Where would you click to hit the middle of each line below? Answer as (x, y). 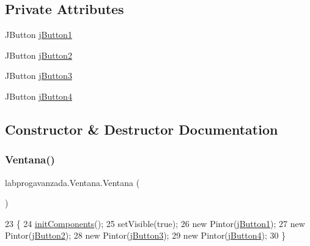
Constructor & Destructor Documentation (142, 129)
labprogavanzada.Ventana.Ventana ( (72, 182)
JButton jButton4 (39, 96)
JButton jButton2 (39, 55)
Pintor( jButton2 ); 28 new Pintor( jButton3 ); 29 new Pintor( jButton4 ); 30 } (146, 235)
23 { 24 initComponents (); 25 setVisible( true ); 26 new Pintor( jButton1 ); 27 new (155, 223)
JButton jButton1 (39, 35)
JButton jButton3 (39, 76)
